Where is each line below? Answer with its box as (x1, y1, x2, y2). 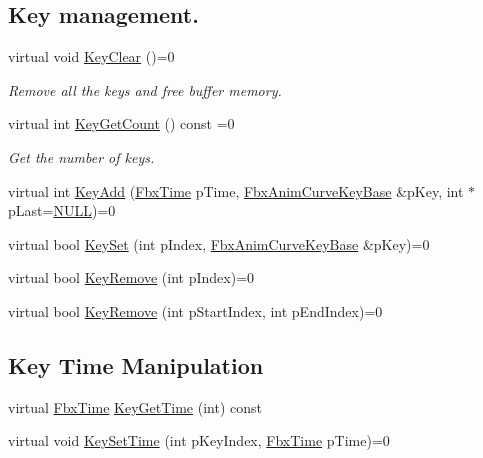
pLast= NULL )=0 (8, 200, 116, 221)
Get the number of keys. (8, 146, 155, 167)
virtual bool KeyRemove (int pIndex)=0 (8, 267, 255, 288)
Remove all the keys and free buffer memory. (8, 79, 282, 100)
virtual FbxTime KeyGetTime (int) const (8, 396, 262, 417)
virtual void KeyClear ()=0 (8, 46, 175, 67)
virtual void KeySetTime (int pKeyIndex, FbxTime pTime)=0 (8, 430, 390, 451)
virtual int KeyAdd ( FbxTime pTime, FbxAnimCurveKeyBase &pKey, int (8, 180, 464, 201)
